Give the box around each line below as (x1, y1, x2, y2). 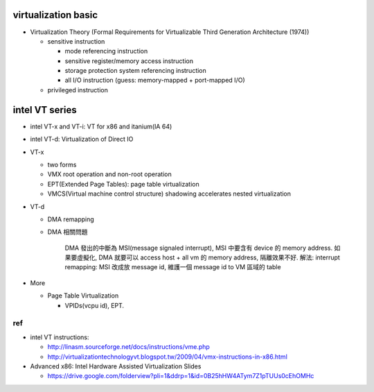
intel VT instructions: (30, 333, 89, 341)
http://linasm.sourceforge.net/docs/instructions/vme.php (47, 343, 211, 351)
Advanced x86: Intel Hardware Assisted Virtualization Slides (30, 361, 202, 370)
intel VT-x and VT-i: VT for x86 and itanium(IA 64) (30, 122, 172, 130)
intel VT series (12, 104, 77, 116)
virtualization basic (12, 9, 98, 21)
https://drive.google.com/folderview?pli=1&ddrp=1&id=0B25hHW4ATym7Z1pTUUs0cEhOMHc (47, 372, 314, 380)
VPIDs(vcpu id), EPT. (64, 301, 125, 309)
